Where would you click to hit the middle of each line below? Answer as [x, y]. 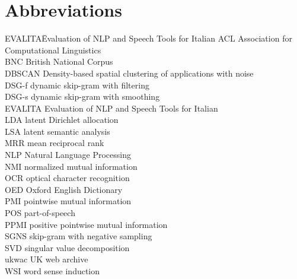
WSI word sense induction [52, 271]
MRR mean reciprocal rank [55, 143]
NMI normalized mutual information [71, 166]
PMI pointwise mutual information [68, 201]
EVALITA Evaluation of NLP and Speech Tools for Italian [111, 108]
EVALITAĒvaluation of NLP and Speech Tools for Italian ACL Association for [148, 38]
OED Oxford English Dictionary [64, 189]
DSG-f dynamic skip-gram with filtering [77, 85]
